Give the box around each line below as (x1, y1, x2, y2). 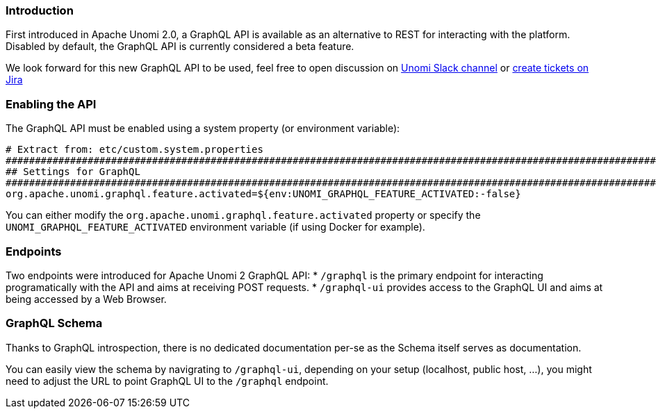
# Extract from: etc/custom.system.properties (6, 144, 263, 156)
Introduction (6, 3, 74, 17)
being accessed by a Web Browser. (6, 292, 167, 305)
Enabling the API (6, 97, 97, 111)
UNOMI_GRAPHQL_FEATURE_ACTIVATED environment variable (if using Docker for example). (6, 221, 425, 233)
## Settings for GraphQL (6, 166, 140, 178)
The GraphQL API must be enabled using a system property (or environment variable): (6, 122, 400, 135)
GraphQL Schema (6, 316, 103, 331)
